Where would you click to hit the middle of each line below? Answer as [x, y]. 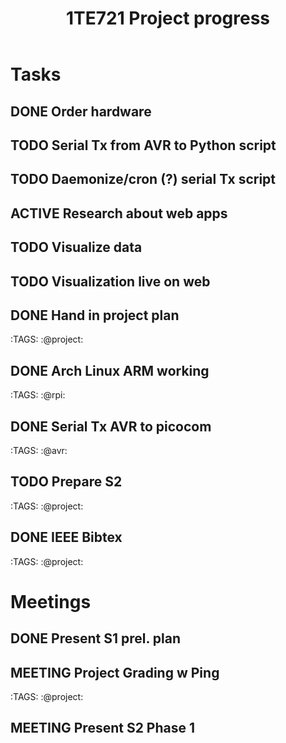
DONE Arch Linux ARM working [110, 370]
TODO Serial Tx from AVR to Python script [143, 145]
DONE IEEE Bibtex [66, 537]
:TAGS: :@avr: [39, 450]
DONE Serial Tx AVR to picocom [111, 426]
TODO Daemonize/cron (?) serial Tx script [143, 179]
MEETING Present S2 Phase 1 [103, 728]
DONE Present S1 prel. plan [96, 638]
